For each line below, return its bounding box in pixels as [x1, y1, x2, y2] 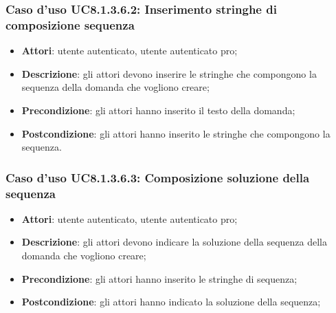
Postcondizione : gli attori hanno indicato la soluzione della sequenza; [21, 294, 321, 309]
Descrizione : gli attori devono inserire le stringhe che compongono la [21, 66, 317, 80]
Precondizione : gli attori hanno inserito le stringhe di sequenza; [21, 271, 298, 285]
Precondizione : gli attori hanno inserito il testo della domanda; [21, 102, 295, 117]
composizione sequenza [5, 16, 135, 33]
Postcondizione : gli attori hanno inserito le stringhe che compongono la [21, 126, 331, 140]
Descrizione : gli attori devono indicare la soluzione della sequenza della [21, 235, 327, 249]
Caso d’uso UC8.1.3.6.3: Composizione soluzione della [5, 169, 310, 186]
